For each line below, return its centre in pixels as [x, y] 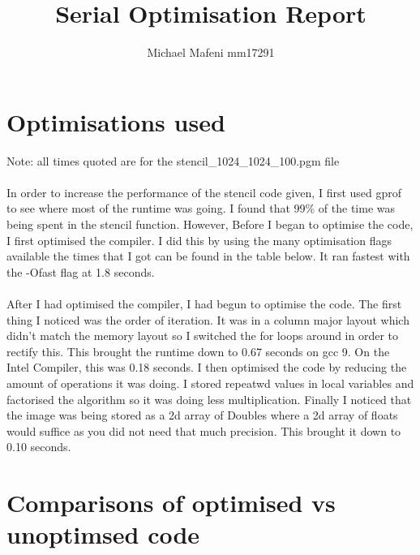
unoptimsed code [103, 534]
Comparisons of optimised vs [171, 503]
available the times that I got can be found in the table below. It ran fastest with [208, 256]
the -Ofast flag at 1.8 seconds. [81, 271]
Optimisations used [116, 121]
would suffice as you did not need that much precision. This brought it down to [204, 430]
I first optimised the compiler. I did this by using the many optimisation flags [199, 240]
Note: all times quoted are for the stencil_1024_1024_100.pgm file [173, 160]
